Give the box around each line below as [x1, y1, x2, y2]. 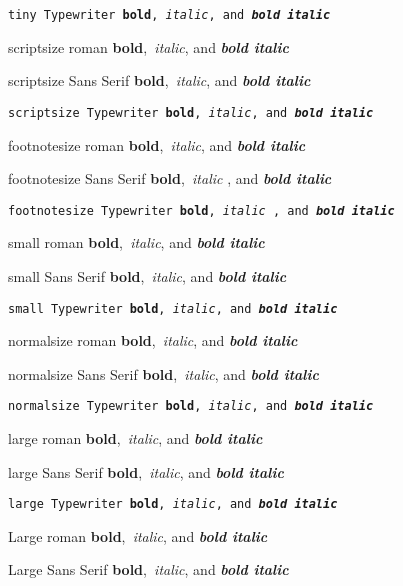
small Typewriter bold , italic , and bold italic [8, 301, 338, 316]
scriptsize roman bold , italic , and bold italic [8, 36, 289, 57]
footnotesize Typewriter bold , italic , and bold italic [8, 203, 395, 218]
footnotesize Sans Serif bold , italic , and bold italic [8, 168, 332, 189]
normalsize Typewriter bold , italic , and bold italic [8, 399, 374, 414]
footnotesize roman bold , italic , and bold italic [8, 134, 306, 155]
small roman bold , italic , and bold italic [8, 232, 265, 253]
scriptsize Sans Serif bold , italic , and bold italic [8, 70, 311, 91]
